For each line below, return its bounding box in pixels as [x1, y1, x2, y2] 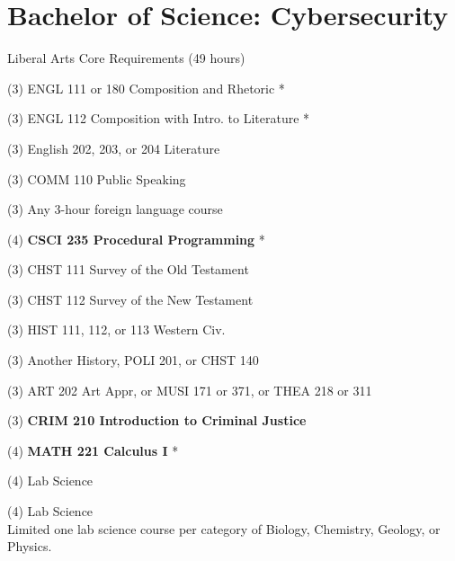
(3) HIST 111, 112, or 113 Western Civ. [7, 320, 226, 339]
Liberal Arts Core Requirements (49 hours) [7, 49, 245, 67]
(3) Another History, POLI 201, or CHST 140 [7, 351, 259, 370]
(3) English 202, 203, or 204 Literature [7, 138, 220, 157]
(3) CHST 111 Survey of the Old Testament [7, 260, 249, 279]
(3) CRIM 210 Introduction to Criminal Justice [7, 411, 307, 430]
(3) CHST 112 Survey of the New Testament [7, 289, 254, 308]
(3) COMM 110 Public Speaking [7, 169, 186, 188]
